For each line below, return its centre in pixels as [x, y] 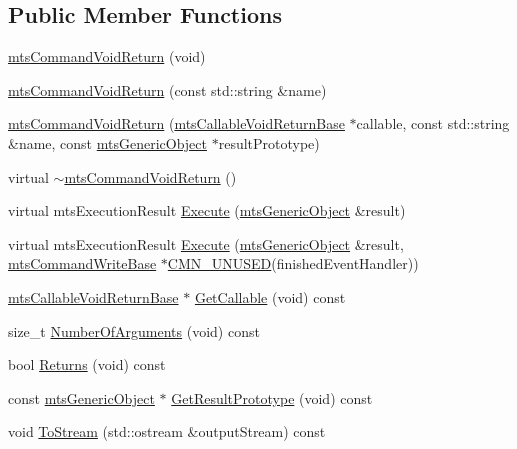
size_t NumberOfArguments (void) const [134, 330]
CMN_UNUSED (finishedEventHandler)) [293, 263]
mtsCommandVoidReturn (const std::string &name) [167, 89]
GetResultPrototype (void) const [272, 397]
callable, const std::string [433, 123]
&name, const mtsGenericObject [107, 142]
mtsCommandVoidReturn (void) [107, 56]
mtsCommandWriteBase [82, 263]
